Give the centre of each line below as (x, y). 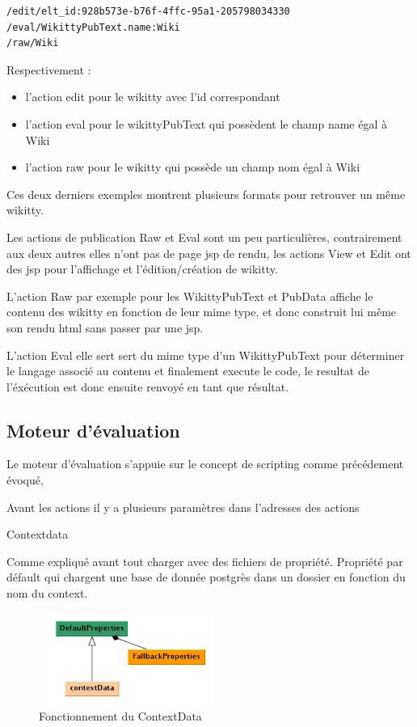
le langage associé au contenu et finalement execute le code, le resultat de (188, 371)
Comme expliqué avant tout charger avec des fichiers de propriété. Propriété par (205, 561)
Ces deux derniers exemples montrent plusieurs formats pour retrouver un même (206, 194)
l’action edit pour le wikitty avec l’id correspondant (153, 97)
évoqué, (25, 480)
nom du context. (47, 593)
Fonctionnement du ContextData (120, 715)
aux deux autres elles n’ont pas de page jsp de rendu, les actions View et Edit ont (209, 253)
